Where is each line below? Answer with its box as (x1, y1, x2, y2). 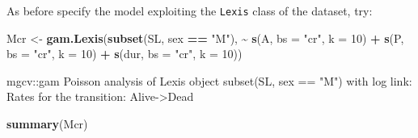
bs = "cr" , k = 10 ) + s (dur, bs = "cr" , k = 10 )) (6, 45, 243, 62)
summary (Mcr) (6, 115, 88, 132)
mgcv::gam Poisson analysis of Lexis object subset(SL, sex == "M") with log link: (6, 72, 412, 89)
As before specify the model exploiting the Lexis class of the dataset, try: (6, 2, 373, 19)
